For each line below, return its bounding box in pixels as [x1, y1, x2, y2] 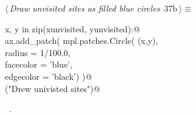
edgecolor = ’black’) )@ [5, 69, 93, 82]
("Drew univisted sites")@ [5, 82, 100, 94]
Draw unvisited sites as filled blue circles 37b [9, 2, 178, 14]
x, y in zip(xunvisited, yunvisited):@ [5, 22, 140, 35]
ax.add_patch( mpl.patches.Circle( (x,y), [5, 34, 158, 47]
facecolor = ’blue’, [5, 58, 72, 71]
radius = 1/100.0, [5, 46, 71, 58]
